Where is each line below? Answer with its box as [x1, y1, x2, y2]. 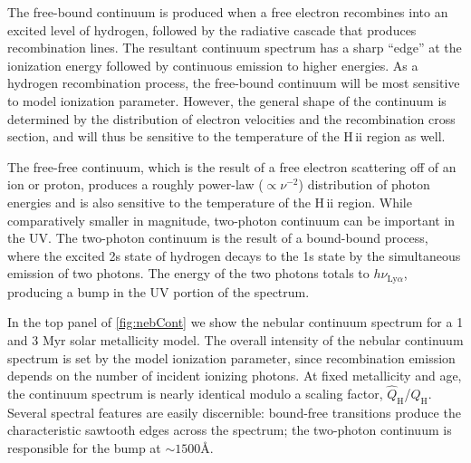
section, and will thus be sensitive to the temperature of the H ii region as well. [7, 127, 446, 146]
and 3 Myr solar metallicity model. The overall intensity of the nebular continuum [7, 330, 464, 349]
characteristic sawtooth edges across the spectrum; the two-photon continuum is [7, 420, 452, 439]
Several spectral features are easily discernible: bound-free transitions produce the [7, 402, 461, 421]
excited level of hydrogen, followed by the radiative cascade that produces [7, 20, 417, 39]
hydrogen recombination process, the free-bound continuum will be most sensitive [7, 73, 460, 92]
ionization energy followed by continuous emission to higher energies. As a [7, 55, 418, 74]
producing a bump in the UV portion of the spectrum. [7, 282, 310, 301]
